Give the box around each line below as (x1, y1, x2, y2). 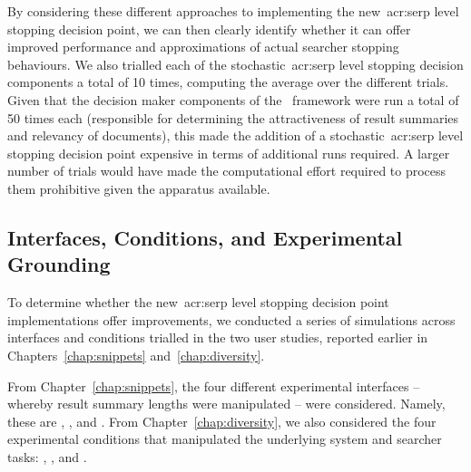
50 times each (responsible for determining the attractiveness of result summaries (7, 108, 459, 127)
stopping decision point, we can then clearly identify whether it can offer (7, 19, 411, 38)
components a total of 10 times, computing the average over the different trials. (7, 72, 449, 92)
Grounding (7, 250, 111, 278)
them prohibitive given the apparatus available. (7, 178, 270, 197)
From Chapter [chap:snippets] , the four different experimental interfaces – (7, 376, 420, 395)
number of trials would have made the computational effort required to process (7, 161, 446, 180)
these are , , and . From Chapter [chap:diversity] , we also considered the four (7, 411, 437, 430)
